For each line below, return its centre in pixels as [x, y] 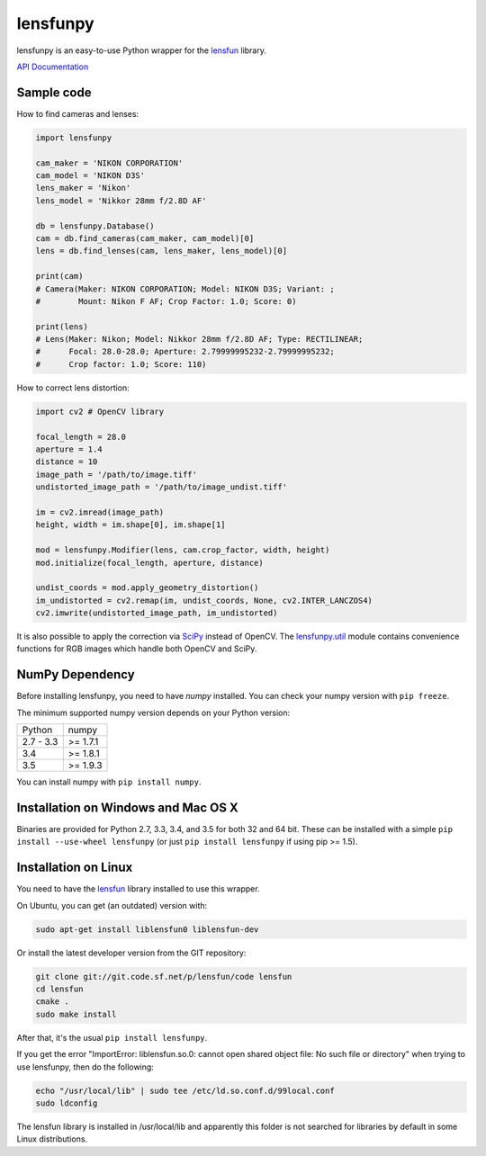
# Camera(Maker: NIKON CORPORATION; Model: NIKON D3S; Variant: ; [185, 289]
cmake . [52, 1002]
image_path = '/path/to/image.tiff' [117, 474]
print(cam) [59, 276]
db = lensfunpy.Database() [95, 226]
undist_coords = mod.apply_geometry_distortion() [147, 588]
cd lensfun [59, 989]
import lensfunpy [74, 138]
